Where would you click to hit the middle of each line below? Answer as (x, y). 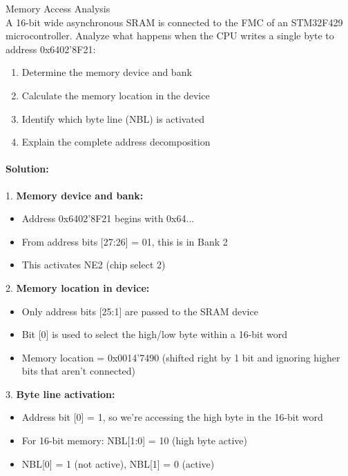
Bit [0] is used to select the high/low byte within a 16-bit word (155, 334)
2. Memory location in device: (78, 287)
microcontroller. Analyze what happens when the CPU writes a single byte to (170, 36)
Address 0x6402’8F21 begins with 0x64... (108, 218)
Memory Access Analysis (58, 8)
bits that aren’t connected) (79, 371)
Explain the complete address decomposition (116, 142)
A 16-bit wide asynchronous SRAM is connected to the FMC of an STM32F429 (174, 22)
